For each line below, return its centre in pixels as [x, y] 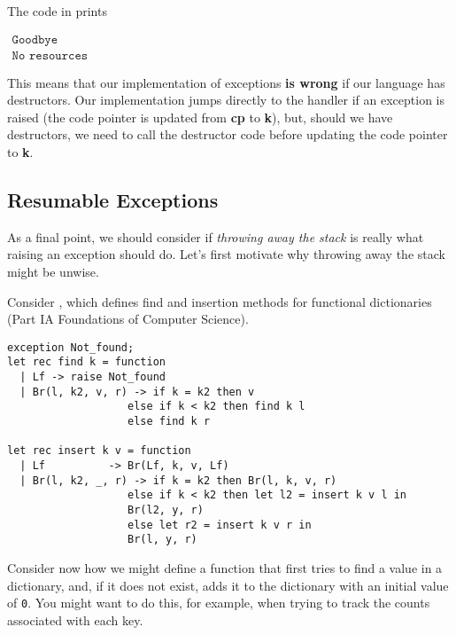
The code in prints [57, 11]
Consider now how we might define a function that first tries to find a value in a [225, 567]
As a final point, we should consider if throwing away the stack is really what [216, 236]
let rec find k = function [86, 362]
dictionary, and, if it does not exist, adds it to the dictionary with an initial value [228, 585]
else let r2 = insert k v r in [220, 525]
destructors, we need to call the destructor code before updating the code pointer [228, 134]
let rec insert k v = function [99, 451]
